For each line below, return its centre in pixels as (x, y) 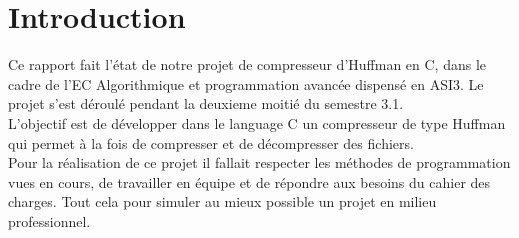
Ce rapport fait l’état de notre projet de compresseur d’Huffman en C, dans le (247, 64)
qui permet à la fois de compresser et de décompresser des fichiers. (211, 142)
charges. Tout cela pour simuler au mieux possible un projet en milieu (222, 201)
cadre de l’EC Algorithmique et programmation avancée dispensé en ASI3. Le (246, 83)
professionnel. (49, 220)
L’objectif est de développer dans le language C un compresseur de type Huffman (257, 122)
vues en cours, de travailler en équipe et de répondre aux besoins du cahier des (249, 181)
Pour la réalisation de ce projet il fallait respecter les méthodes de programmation (259, 162)
